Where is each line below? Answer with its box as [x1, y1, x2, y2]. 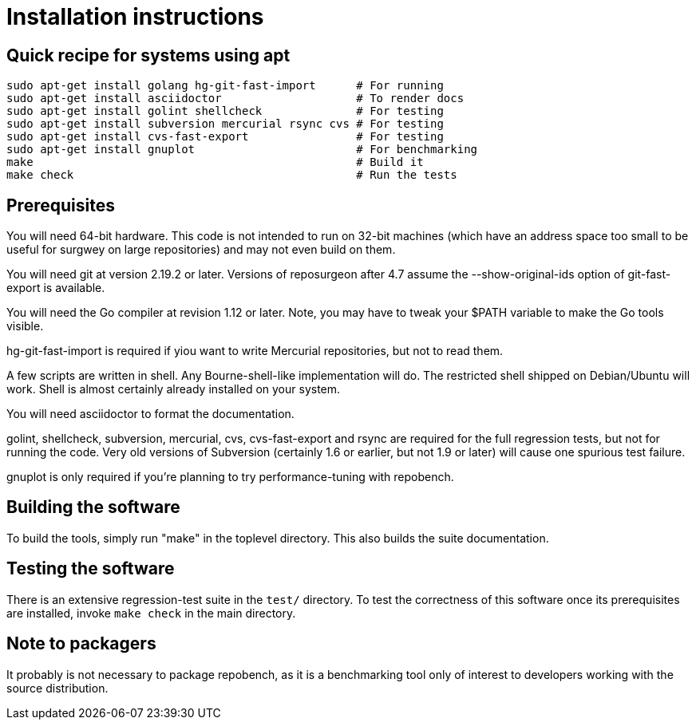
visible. [6, 319, 44, 333]
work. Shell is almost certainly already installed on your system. [6, 382, 341, 397]
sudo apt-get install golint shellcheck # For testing [6, 105, 444, 118]
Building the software [6, 497, 180, 518]
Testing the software [6, 558, 175, 579]
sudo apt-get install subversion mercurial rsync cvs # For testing [6, 117, 444, 131]
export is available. [6, 281, 105, 295]
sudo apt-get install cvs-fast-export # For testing [6, 130, 444, 144]
